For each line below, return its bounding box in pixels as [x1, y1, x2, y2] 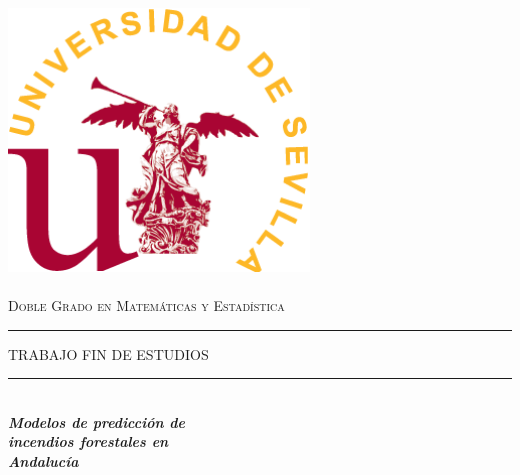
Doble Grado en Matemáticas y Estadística [8, 294, 285, 315]
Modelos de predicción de [8, 411, 186, 432]
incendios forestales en [8, 431, 169, 452]
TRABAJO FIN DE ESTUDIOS [8, 343, 209, 364]
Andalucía [8, 450, 79, 471]
